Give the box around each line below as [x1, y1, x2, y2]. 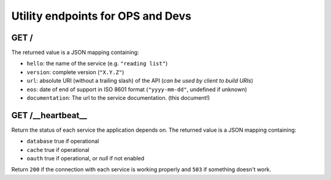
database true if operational [26, 138, 99, 145]
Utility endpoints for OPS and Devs [11, 9, 192, 23]
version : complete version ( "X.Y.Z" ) [26, 68, 124, 76]
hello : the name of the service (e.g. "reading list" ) [26, 60, 168, 67]
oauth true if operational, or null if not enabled [26, 155, 145, 162]
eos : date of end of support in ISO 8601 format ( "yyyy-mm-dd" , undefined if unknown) [26, 86, 248, 93]
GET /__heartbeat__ [11, 110, 87, 121]
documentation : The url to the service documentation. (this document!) [26, 94, 210, 102]
